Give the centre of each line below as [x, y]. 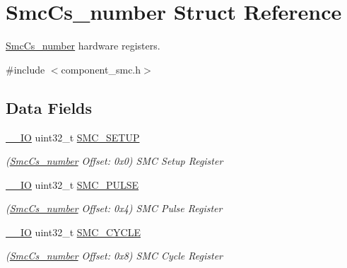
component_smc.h [101, 69]
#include [25, 69]
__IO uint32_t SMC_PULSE [72, 184]
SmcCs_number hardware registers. [83, 46]
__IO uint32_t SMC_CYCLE [73, 232]
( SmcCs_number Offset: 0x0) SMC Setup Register [114, 161]
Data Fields [49, 107]
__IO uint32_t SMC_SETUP [73, 137]
